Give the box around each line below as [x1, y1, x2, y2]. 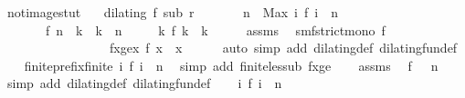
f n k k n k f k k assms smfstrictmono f [45, 20, 386, 39]
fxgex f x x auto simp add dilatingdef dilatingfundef [109, 38, 458, 57]
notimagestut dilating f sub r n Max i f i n [6, 3, 338, 21]
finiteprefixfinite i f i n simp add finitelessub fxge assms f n [24, 55, 439, 74]
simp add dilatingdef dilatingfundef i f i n [6, 73, 282, 93]
